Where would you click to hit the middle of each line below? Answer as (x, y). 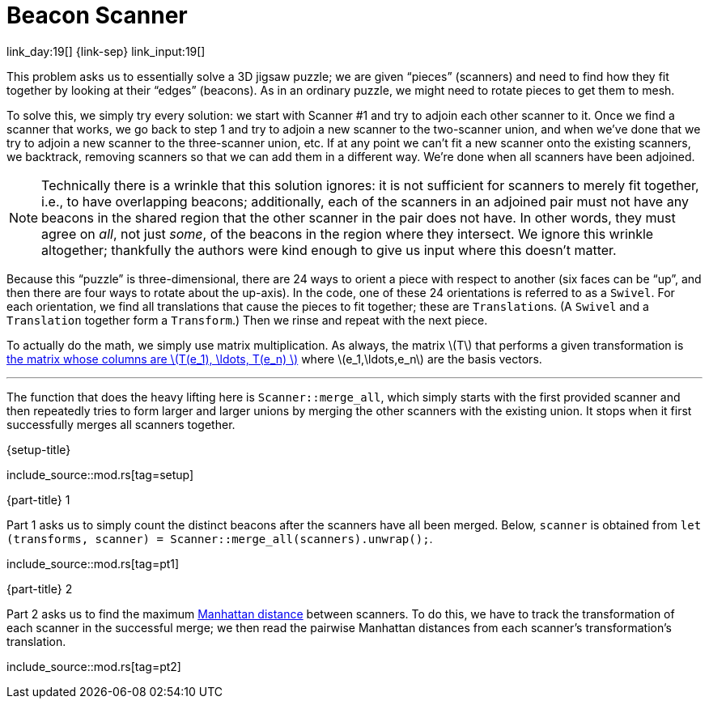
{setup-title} (39, 449)
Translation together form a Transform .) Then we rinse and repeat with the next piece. (247, 320)
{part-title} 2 (40, 588)
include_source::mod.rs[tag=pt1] (93, 563)
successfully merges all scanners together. (121, 424)
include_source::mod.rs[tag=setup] (100, 474)
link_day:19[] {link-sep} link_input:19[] (106, 51)
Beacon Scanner (97, 15)
